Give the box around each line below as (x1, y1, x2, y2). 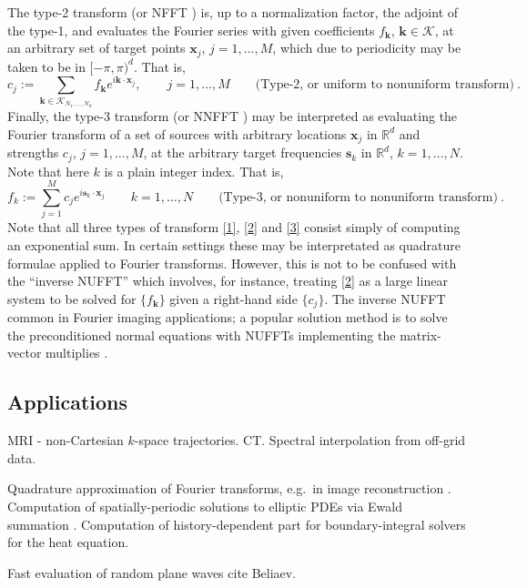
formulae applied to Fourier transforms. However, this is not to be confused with (7, 253, 457, 272)
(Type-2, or (255, 78, 319, 92)
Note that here (7, 161, 89, 180)
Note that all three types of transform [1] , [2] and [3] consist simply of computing (7, 218, 461, 237)
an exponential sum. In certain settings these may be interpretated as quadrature (7, 235, 461, 254)
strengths (7, 143, 59, 162)
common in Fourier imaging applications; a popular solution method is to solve (7, 308, 448, 327)
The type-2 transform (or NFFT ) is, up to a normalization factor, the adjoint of (7, 3, 459, 21)
